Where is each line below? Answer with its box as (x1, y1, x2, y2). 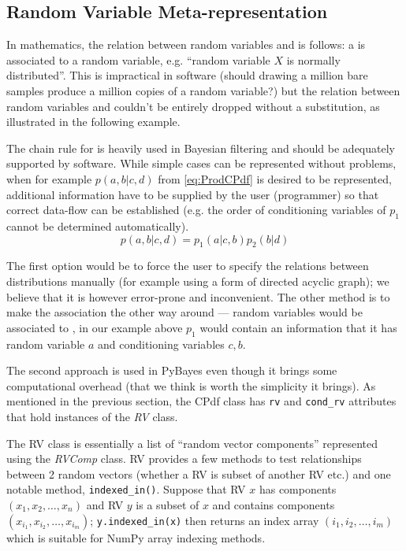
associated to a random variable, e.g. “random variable (6, 51, 270, 68)
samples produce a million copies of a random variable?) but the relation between (6, 82, 400, 98)
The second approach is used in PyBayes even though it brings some (6, 362, 337, 379)
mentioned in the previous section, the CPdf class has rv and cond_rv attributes (6, 393, 397, 409)
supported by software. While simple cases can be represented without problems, (6, 155, 397, 172)
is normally (286, 51, 341, 68)
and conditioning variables (97, 335, 225, 352)
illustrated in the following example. (6, 113, 181, 130)
